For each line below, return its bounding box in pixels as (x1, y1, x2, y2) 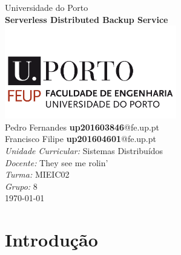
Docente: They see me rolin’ (5, 156, 108, 169)
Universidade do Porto (5, 1, 88, 13)
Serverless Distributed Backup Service (5, 13, 168, 25)
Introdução (5, 227, 98, 252)
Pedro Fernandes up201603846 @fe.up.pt (5, 120, 160, 133)
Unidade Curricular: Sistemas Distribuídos (5, 144, 163, 157)
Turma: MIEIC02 (5, 168, 70, 181)
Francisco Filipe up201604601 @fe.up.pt (5, 132, 156, 145)
